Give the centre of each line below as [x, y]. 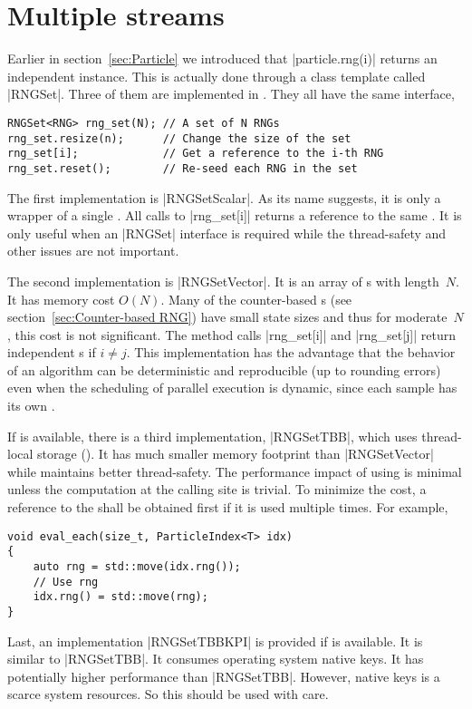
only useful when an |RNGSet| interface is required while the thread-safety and [227, 233]
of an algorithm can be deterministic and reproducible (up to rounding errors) [224, 369]
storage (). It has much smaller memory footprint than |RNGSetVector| [236, 454]
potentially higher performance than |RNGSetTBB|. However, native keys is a [224, 676]
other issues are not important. [93, 251]
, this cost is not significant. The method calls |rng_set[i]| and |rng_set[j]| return [231, 334]
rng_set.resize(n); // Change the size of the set [179, 138]
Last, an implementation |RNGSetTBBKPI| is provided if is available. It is [215, 641]
